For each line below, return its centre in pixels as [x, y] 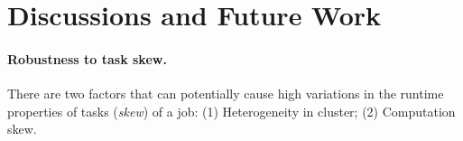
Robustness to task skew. [87, 58]
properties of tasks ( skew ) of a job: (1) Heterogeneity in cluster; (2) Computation [231, 111]
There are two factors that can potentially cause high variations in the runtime [226, 94]
